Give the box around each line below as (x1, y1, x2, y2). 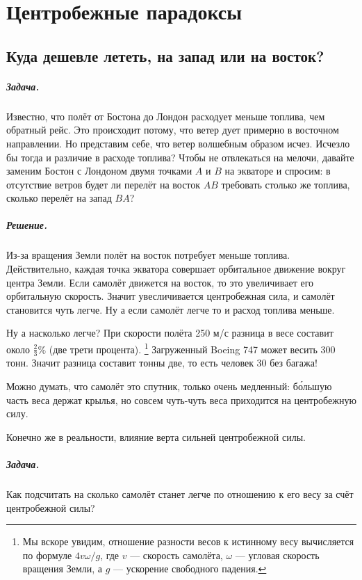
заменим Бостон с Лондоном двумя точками (6, 163, 192, 178)
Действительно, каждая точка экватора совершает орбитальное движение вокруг (6, 261, 346, 276)
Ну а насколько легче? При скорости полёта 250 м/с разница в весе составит (6, 325, 334, 340)
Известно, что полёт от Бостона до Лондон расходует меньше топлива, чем (6, 108, 325, 123)
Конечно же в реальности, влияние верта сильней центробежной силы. (6, 429, 306, 444)
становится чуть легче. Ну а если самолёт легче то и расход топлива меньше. (6, 302, 335, 316)
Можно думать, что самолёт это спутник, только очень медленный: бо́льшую (6, 379, 332, 394)
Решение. (6, 218, 47, 232)
